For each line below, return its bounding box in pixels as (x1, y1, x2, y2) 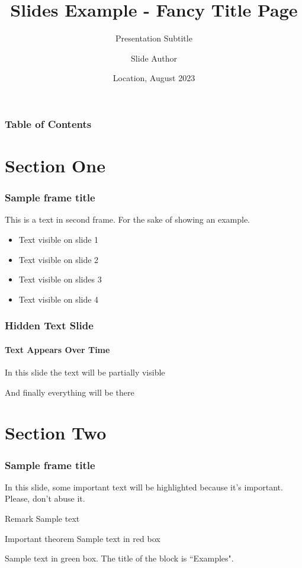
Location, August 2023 (113, 72, 195, 84)
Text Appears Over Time (5, 343, 110, 355)
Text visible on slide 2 (18, 253, 99, 265)
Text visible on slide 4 (18, 293, 99, 305)
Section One (5, 153, 105, 178)
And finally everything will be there (5, 386, 134, 398)
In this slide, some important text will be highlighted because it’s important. (5, 480, 283, 493)
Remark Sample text (5, 512, 80, 524)
